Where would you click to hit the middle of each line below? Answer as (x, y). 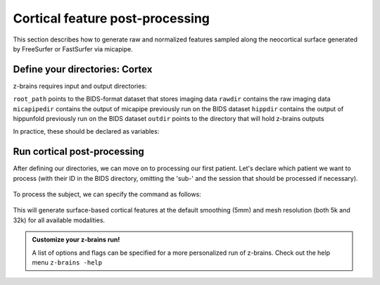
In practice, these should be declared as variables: (86, 132)
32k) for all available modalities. (59, 220)
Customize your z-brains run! (76, 240)
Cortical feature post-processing (112, 18)
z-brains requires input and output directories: (80, 86)
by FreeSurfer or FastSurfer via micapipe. (73, 49)
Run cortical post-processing (78, 152)
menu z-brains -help (67, 262)
